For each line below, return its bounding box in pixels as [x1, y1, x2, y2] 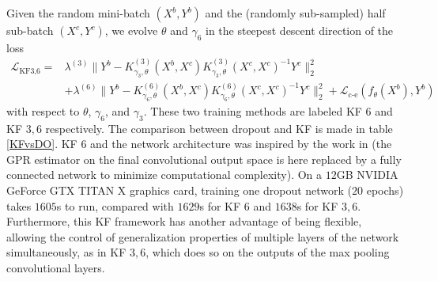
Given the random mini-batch [6, 5, 150, 21]
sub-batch [6, 22, 54, 38]
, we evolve [104, 22, 158, 38]
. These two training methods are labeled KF [143, 102, 362, 119]
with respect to [6, 102, 80, 119]
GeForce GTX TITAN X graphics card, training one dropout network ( [6, 182, 353, 198]
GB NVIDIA [336, 166, 398, 183]
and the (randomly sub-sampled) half [205, 5, 386, 21]
